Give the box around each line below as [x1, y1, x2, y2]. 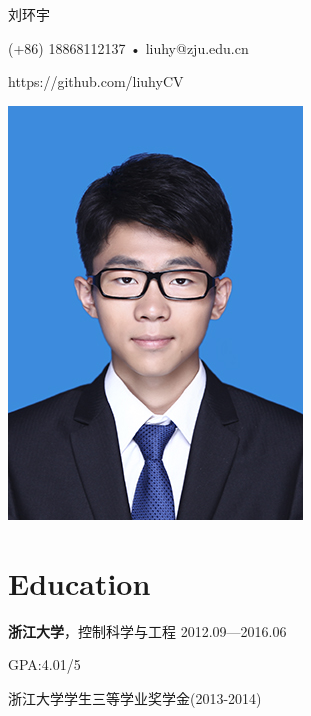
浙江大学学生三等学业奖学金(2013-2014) [8, 687, 262, 708]
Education [8, 562, 151, 603]
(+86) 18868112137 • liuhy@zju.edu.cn [8, 37, 249, 58]
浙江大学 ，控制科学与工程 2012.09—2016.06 [8, 620, 287, 641]
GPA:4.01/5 [8, 654, 81, 675]
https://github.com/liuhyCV [8, 71, 184, 92]
